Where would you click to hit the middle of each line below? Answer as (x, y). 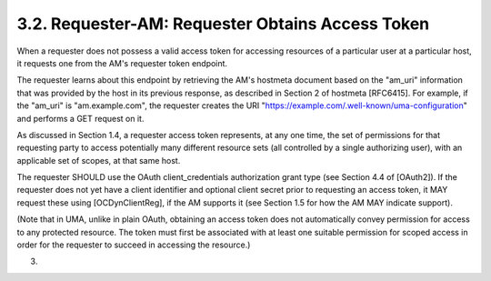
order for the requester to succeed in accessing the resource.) (134, 245)
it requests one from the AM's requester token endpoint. (122, 63)
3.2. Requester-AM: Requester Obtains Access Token (223, 24)
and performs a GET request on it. (80, 118)
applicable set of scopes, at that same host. (99, 160)
